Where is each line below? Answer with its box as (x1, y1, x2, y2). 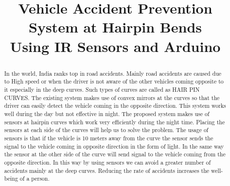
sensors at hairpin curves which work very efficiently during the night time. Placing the (4, 118, 225, 126)
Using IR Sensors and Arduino (10, 36, 221, 56)
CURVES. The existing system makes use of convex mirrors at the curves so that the (4, 93, 220, 101)
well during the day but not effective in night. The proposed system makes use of (4, 110, 210, 118)
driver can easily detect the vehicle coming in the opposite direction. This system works (4, 101, 226, 110)
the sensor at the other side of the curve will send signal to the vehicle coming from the (4, 150, 226, 158)
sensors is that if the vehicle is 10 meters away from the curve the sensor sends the (4, 134, 213, 142)
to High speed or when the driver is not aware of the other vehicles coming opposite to (4, 77, 224, 85)
